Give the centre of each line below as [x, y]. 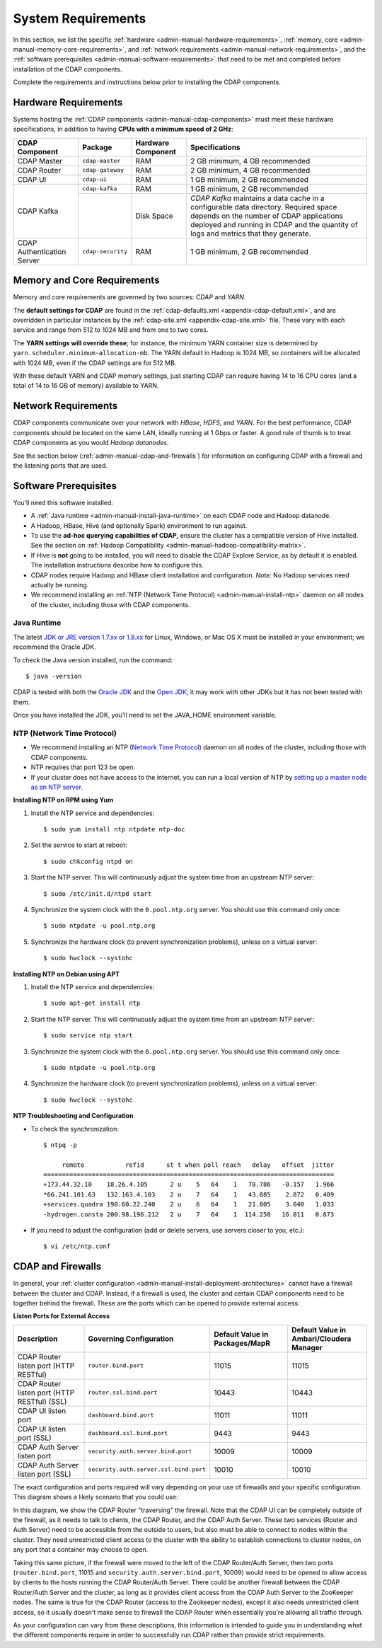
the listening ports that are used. [60, 465]
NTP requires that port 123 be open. [83, 767]
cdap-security [105, 252]
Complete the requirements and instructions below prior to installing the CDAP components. [147, 82]
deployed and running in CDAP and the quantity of [274, 224]
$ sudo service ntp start [88, 1036]
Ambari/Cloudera [321, 1339]
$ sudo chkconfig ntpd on [88, 861]
